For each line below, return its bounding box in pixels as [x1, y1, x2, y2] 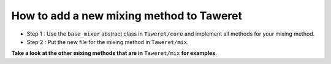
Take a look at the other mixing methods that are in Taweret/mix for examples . [11, 50, 218, 57]
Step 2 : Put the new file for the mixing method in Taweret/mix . [26, 38, 189, 45]
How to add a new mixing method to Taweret [11, 9, 242, 22]
